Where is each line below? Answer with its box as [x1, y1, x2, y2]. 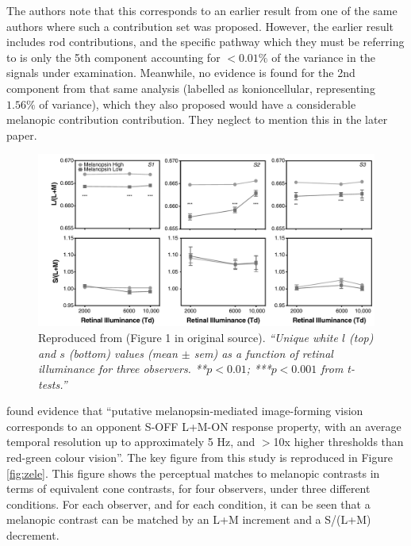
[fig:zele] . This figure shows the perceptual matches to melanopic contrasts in [6, 464, 380, 481]
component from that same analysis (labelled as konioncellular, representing [6, 79, 375, 96]
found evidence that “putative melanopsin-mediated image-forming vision [6, 402, 363, 419]
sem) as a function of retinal [194, 344, 333, 361]
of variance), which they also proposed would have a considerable [39, 95, 356, 112]
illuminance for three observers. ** [38, 360, 207, 377]
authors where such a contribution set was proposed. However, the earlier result [6, 17, 394, 34]
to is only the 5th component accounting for [6, 48, 221, 65]
